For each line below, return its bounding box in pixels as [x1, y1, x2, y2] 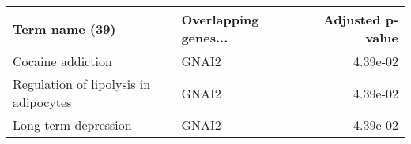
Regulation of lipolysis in [13, 75, 151, 93]
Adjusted [322, 10, 381, 28]
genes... [181, 28, 228, 46]
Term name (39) [13, 19, 116, 38]
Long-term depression [13, 116, 132, 134]
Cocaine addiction [13, 52, 112, 70]
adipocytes [13, 93, 72, 111]
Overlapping [181, 10, 259, 28]
